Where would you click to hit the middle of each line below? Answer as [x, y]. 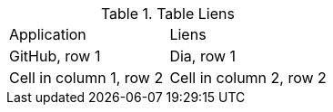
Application [48, 34]
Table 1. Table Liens [167, 14]
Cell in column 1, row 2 [86, 78]
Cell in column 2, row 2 [248, 78]
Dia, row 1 [203, 56]
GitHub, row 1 [55, 56]
